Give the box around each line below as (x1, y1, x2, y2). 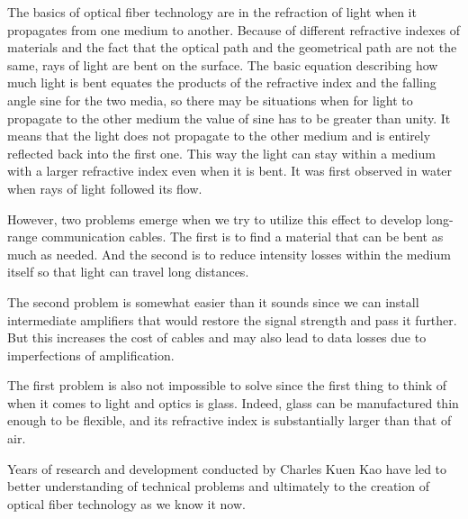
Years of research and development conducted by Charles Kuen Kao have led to (7, 459, 447, 478)
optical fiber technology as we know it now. (7, 494, 246, 513)
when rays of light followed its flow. (7, 178, 202, 197)
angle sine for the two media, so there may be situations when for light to (7, 90, 413, 109)
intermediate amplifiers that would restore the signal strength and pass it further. (7, 310, 457, 329)
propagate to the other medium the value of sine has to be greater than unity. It (7, 108, 451, 127)
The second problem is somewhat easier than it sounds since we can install (7, 292, 419, 311)
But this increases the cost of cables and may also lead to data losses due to (7, 328, 427, 347)
